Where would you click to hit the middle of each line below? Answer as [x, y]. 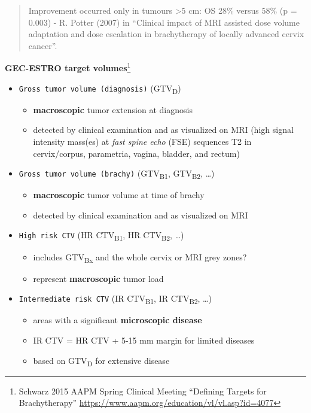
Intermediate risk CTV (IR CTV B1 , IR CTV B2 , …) [115, 299]
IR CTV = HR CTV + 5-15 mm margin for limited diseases [144, 340]
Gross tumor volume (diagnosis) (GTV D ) [100, 89]
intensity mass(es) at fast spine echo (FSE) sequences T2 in [142, 141]
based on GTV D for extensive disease [101, 361]
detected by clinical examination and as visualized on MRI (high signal [163, 130]
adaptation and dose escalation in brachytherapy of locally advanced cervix [166, 34]
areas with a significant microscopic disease [118, 320]
